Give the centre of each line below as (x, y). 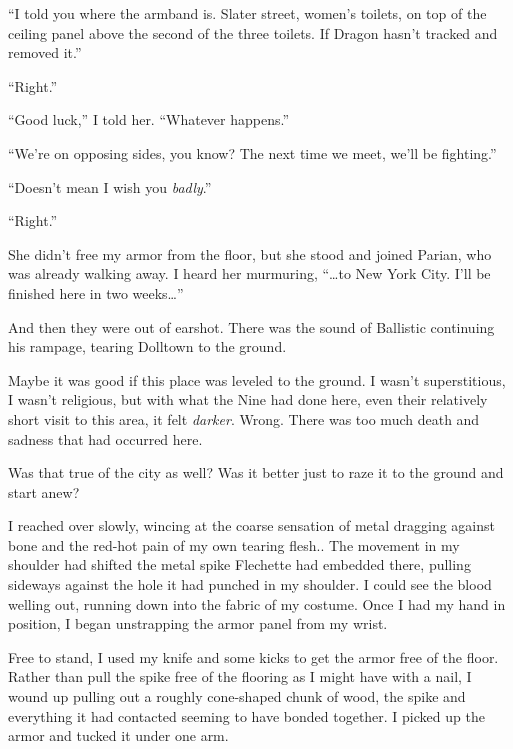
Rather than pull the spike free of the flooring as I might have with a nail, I (240, 676)
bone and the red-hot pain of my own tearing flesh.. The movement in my (234, 544)
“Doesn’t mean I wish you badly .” (110, 186)
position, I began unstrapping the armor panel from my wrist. (198, 623)
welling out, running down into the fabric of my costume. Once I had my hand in (257, 603)
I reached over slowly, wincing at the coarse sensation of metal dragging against (252, 525)
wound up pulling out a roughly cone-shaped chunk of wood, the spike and (237, 696)
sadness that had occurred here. (105, 438)
